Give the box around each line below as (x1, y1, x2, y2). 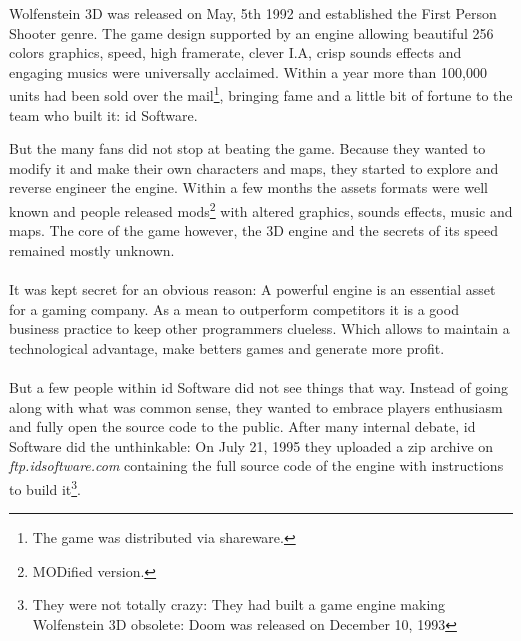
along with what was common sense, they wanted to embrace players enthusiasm (9, 396, 503, 417)
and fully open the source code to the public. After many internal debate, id (9, 416, 476, 437)
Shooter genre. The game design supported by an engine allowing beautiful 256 (9, 22, 494, 43)
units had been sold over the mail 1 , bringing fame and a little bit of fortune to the (9, 82, 513, 106)
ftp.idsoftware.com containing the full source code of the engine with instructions (9, 455, 504, 476)
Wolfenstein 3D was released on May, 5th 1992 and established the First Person (9, 3, 497, 23)
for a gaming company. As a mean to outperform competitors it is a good (9, 298, 459, 319)
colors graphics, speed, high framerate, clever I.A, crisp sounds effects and (9, 42, 462, 63)
